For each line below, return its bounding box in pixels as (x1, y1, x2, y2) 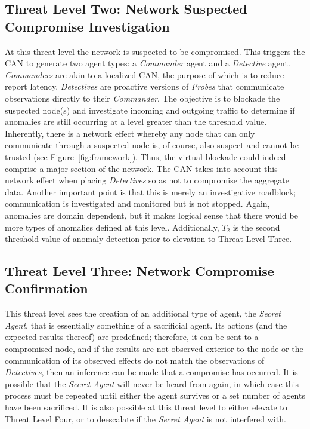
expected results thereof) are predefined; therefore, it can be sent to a (5, 330, 259, 343)
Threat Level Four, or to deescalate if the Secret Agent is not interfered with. (5, 412, 286, 425)
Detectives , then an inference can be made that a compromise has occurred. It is (5, 366, 298, 378)
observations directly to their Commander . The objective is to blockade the (5, 91, 280, 104)
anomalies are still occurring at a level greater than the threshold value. (5, 115, 267, 128)
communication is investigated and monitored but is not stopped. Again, (5, 197, 270, 210)
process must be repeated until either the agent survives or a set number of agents (5, 389, 305, 402)
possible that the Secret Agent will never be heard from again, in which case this (5, 377, 299, 390)
